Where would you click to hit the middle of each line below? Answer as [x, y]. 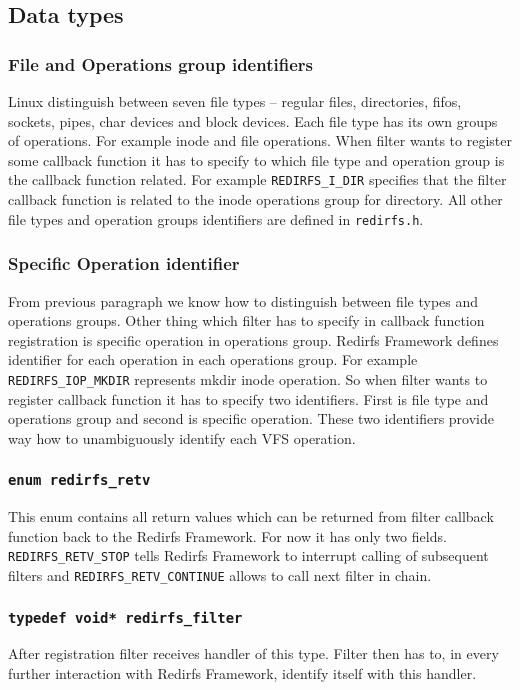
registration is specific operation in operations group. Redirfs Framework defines [253, 339]
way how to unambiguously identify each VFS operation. [182, 437]
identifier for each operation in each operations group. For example [213, 359]
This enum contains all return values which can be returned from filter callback [251, 516]
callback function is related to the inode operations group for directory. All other [255, 199]
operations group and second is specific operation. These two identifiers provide [251, 418]
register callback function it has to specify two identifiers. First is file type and [248, 398]
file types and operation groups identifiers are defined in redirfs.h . [216, 218]
